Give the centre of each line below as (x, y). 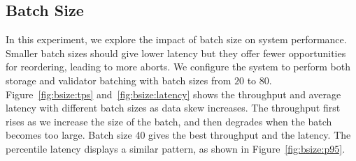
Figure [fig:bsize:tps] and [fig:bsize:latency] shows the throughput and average (173, 94)
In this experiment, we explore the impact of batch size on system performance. (176, 39)
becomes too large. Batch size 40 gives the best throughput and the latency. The (178, 135)
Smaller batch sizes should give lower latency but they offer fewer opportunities (176, 53)
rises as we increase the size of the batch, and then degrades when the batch (169, 121)
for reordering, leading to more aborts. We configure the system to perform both (178, 67)
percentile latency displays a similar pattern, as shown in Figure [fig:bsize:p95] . (176, 148)
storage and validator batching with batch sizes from (119, 80)
